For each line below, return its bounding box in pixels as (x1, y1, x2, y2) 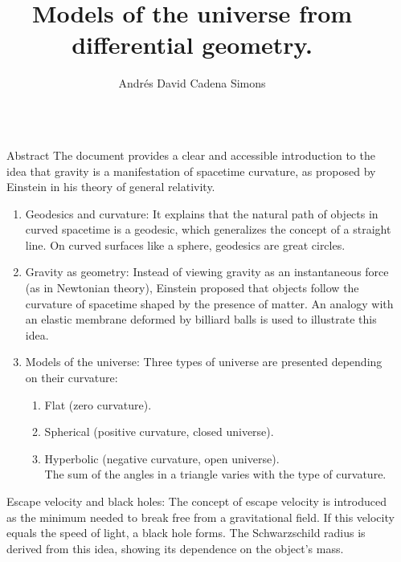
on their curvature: (25, 369, 118, 386)
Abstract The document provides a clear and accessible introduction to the (6, 146, 375, 163)
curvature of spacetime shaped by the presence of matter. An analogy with (25, 295, 394, 312)
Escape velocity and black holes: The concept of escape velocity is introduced (6, 493, 387, 509)
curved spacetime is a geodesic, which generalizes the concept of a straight (25, 221, 391, 238)
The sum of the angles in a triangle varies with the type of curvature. (44, 466, 387, 483)
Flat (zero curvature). (44, 396, 152, 413)
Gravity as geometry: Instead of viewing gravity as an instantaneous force (25, 263, 389, 280)
